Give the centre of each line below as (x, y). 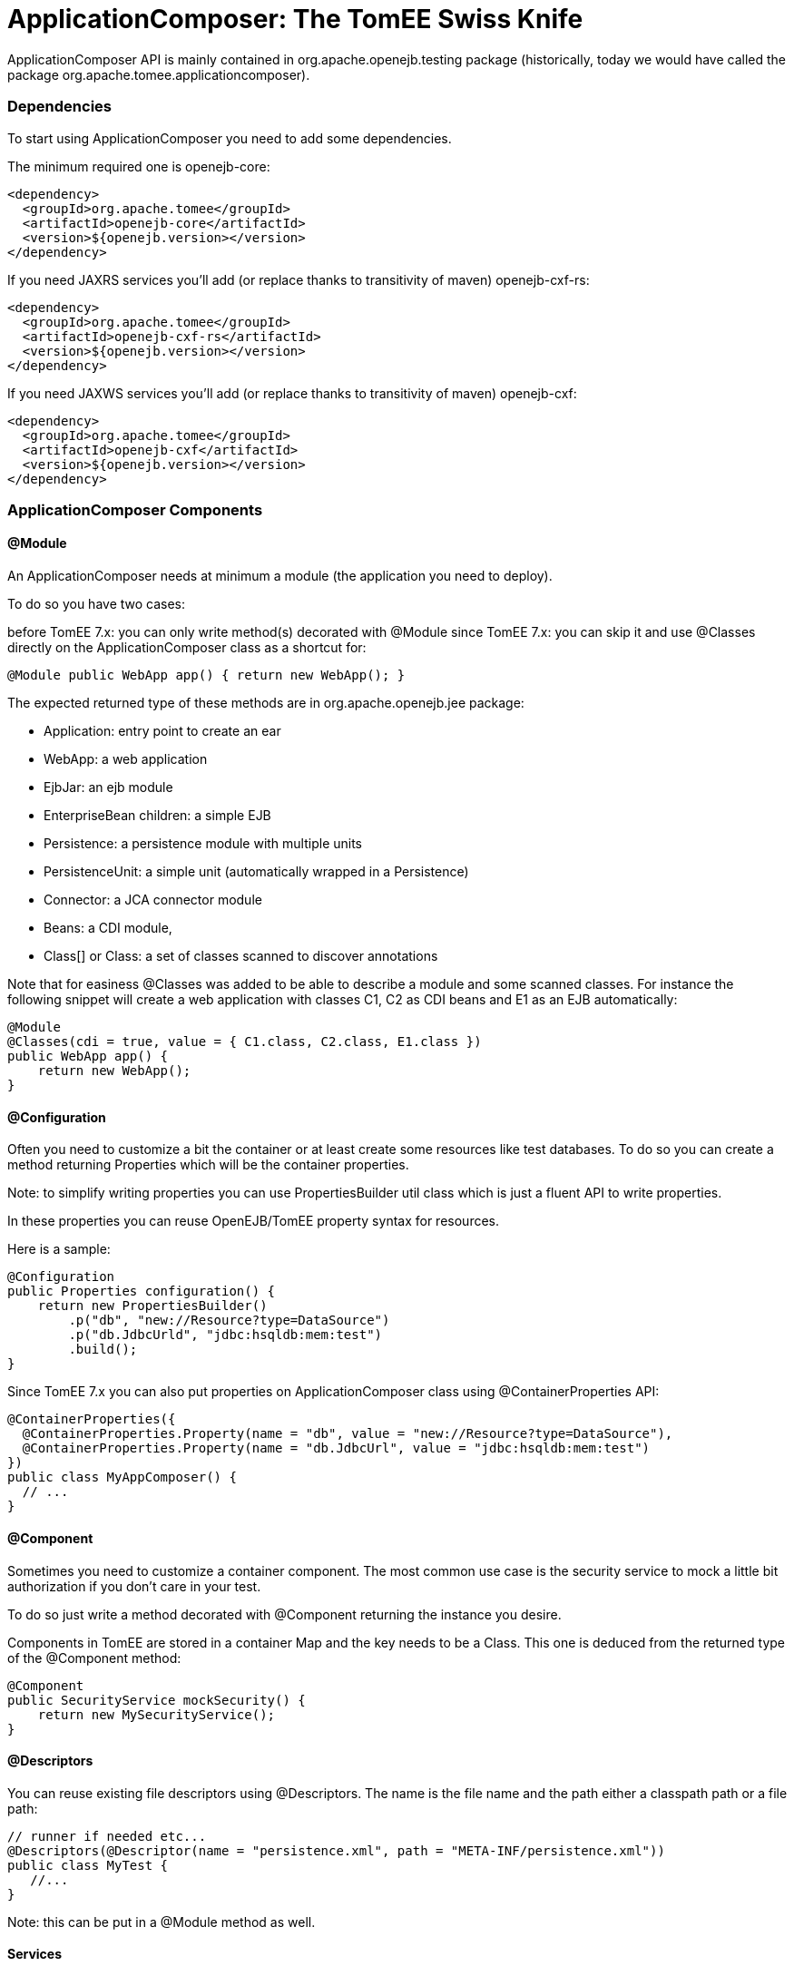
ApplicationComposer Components (135, 509)
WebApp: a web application (126, 759)
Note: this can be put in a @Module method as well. (162, 1922)
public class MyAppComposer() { (122, 1477)
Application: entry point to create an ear (162, 731)
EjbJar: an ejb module (108, 787)
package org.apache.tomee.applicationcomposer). (159, 74)
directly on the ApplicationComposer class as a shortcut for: (187, 648)
